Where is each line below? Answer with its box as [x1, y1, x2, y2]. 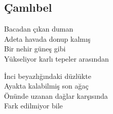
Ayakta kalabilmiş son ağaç [4, 80, 89, 91]
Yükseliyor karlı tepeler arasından [4, 53, 109, 64]
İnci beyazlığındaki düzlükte [4, 70, 91, 81]
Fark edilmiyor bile [4, 100, 63, 111]
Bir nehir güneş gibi [4, 43, 66, 54]
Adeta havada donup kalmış [4, 33, 91, 44]
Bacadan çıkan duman [4, 23, 73, 34]
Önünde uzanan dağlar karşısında [4, 90, 108, 101]
